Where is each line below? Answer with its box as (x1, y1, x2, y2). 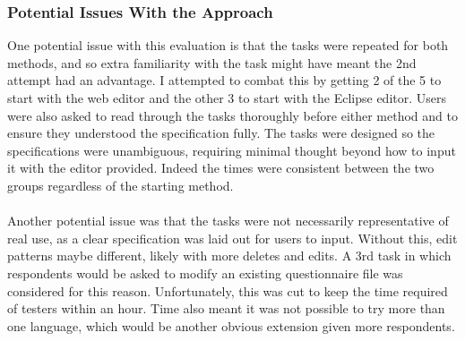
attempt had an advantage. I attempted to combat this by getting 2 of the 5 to (7, 71, 442, 90)
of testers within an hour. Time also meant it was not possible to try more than (7, 299, 445, 318)
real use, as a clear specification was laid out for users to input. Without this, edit (7, 228, 458, 247)
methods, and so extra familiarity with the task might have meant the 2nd (7, 53, 417, 72)
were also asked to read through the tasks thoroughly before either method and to (7, 106, 458, 124)
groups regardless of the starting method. (7, 175, 234, 194)
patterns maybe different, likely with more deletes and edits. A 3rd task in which (7, 246, 452, 265)
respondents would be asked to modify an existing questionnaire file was (7, 263, 403, 282)
